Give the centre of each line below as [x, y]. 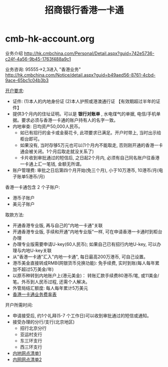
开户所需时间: [19, 305]
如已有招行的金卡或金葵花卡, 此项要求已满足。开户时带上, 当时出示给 [91, 132]
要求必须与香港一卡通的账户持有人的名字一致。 [70, 120]
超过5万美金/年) [38, 269]
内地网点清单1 [27, 353]
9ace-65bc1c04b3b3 [27, 80]
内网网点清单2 [27, 359]
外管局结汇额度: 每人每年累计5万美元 [50, 288]
